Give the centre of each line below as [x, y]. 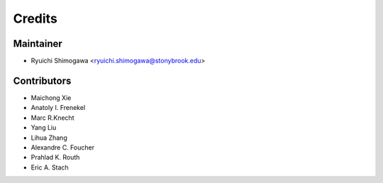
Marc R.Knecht [52, 118]
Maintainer [38, 44]
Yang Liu [44, 128]
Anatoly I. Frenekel [58, 108]
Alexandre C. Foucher [63, 147]
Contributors [42, 81]
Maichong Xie [51, 98]
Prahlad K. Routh [55, 157]
